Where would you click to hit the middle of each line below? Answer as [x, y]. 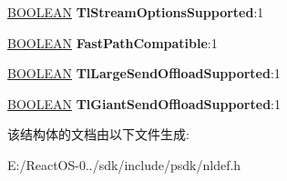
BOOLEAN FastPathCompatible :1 [113, 42]
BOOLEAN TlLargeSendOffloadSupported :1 [144, 73]
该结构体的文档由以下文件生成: [98, 134]
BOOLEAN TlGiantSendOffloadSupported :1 [144, 103]
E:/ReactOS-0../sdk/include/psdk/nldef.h [124, 164]
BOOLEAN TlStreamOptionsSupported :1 [136, 12]
